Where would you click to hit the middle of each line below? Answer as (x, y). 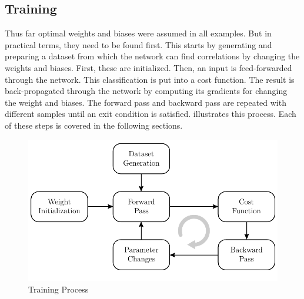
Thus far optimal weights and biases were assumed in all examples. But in (138, 33)
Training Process (59, 289)
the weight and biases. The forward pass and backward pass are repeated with (146, 102)
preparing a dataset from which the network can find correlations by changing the (152, 56)
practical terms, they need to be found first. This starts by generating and (138, 44)
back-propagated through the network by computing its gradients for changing (146, 91)
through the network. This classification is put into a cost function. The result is (150, 79)
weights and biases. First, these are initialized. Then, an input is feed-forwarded (148, 67)
